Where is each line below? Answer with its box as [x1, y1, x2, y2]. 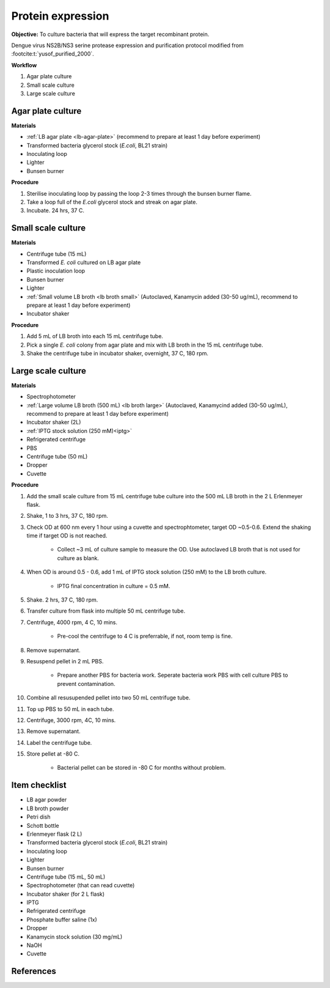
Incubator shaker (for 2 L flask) [26, 890, 105, 898]
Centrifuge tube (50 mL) [26, 452, 88, 460]
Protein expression [11, 9, 109, 23]
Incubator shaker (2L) [26, 419, 81, 426]
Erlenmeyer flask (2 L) [26, 830, 82, 838]
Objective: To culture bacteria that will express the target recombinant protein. [11, 31, 210, 38]
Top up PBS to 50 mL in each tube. [26, 705, 114, 712]
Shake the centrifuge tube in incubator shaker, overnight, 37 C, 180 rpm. [26, 349, 209, 357]
